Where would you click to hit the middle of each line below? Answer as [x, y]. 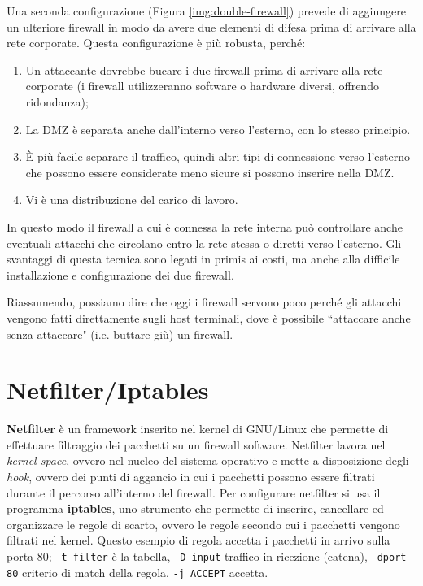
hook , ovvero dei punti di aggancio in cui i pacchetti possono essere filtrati [191, 476]
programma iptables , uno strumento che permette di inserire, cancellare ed [195, 508]
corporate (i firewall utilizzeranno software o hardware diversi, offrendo [202, 86]
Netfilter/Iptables [108, 390]
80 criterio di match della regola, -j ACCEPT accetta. [137, 572]
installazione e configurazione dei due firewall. [120, 274]
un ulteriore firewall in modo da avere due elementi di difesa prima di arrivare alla [211, 26]
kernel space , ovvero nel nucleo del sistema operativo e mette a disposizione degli [208, 460]
